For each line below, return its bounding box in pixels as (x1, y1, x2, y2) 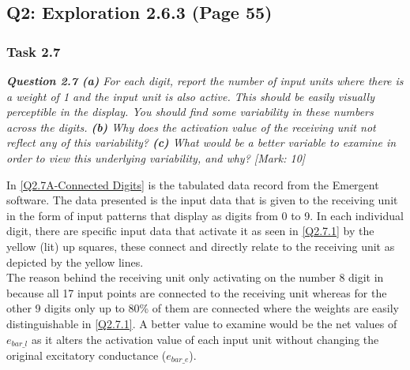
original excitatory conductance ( (6, 346, 167, 363)
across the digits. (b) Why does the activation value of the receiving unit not (6, 118, 376, 135)
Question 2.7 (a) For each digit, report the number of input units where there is (6, 73, 404, 88)
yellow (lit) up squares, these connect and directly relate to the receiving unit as (6, 237, 395, 254)
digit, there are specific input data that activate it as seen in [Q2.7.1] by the (6, 222, 374, 239)
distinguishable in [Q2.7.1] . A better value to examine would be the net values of (6, 315, 397, 331)
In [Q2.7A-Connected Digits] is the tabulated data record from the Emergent (6, 176, 379, 192)
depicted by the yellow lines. (6, 253, 144, 270)
